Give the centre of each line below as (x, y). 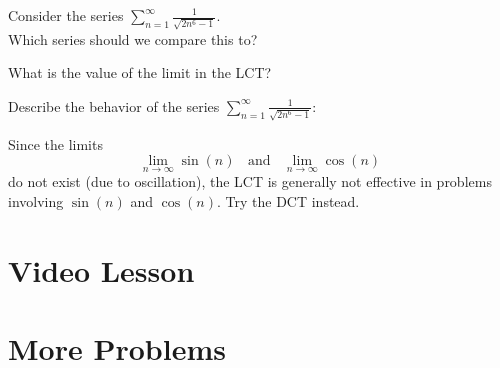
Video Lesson (101, 269)
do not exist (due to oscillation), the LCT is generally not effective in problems (250, 181)
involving (36, 201)
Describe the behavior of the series (114, 105)
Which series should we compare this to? (133, 38)
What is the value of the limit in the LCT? (140, 72)
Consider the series (66, 15)
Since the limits (55, 143)
